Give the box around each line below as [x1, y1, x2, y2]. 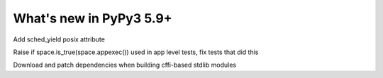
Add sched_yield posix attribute [13, 35, 106, 44]
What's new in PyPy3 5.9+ [13, 11, 173, 26]
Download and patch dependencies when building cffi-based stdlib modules [13, 60, 237, 70]
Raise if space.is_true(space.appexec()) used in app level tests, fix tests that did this [13, 48, 259, 56]
